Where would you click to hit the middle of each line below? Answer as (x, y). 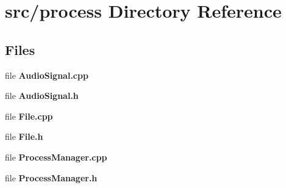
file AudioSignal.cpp (47, 75)
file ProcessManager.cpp (56, 157)
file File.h (24, 136)
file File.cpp (29, 116)
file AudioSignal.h (42, 96)
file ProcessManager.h (51, 177)
